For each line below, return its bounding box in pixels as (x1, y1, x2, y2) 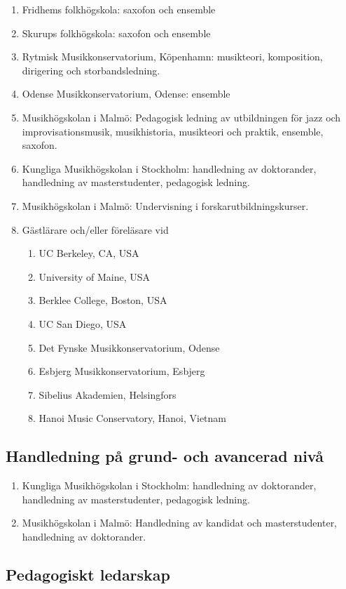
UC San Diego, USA (39, 316, 127, 331)
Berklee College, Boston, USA (39, 293, 167, 307)
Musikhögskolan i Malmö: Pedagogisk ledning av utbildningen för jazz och (22, 110, 341, 124)
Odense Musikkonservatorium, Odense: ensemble (22, 86, 230, 101)
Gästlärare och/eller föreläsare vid (22, 222, 169, 237)
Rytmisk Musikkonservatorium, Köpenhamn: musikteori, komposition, (22, 49, 323, 64)
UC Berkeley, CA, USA (39, 246, 139, 260)
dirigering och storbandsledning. (22, 62, 160, 77)
